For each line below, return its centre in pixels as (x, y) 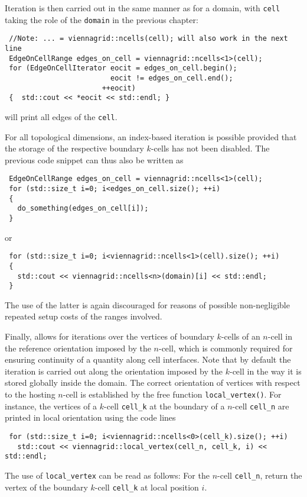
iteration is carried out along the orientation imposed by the (114, 371)
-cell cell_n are (261, 406)
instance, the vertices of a (51, 406)
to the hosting (30, 394)
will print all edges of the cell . (61, 116)
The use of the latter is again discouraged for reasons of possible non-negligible (147, 304)
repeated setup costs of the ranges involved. (84, 316)
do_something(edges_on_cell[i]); (83, 209)
